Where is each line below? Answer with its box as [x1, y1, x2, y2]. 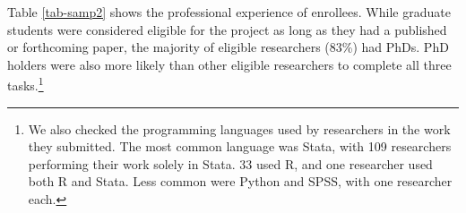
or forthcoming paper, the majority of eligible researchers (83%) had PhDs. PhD [7, 38, 449, 56]
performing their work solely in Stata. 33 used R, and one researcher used [28, 154, 433, 173]
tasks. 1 [7, 73, 44, 95]
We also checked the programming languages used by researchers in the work [28, 119, 451, 138]
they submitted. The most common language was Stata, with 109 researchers [28, 137, 452, 156]
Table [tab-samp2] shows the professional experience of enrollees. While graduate [7, 3, 451, 21]
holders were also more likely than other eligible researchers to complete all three [7, 55, 452, 73]
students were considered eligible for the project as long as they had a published [7, 20, 447, 38]
